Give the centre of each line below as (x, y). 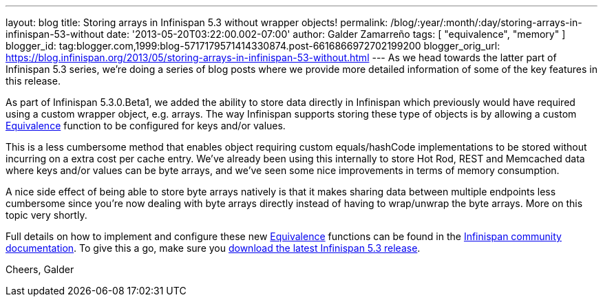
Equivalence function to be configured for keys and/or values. (146, 126)
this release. (33, 81)
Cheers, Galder (40, 269)
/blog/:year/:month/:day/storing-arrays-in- (486, 22)
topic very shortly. (46, 215)
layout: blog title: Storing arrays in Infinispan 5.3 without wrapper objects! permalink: (197, 22)
